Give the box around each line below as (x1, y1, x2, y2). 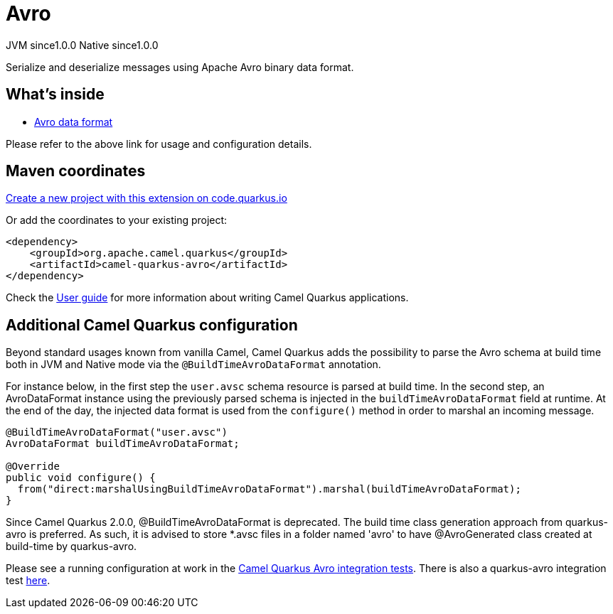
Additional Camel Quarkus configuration (6, 316, 298, 334)
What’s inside (6, 85, 105, 104)
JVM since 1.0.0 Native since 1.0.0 (6, 38, 159, 51)
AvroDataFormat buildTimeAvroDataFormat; (6, 438, 240, 450)
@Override (6, 460, 60, 473)
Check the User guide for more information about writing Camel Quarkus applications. (6, 291, 409, 304)
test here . (6, 574, 50, 587)
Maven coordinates (6, 162, 146, 181)
